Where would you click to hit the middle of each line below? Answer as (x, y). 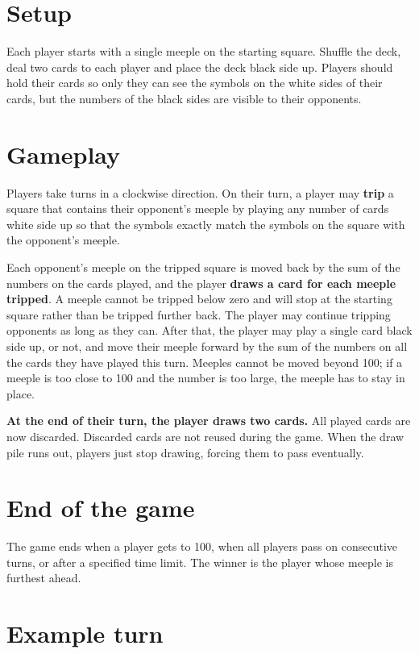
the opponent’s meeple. (63, 240)
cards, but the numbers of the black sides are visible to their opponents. (184, 98)
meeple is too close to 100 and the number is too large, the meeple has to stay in (206, 378)
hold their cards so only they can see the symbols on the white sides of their (195, 83)
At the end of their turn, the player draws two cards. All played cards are (209, 421)
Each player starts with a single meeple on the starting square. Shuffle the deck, (204, 51)
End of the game (101, 508)
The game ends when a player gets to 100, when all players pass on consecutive (202, 546)
